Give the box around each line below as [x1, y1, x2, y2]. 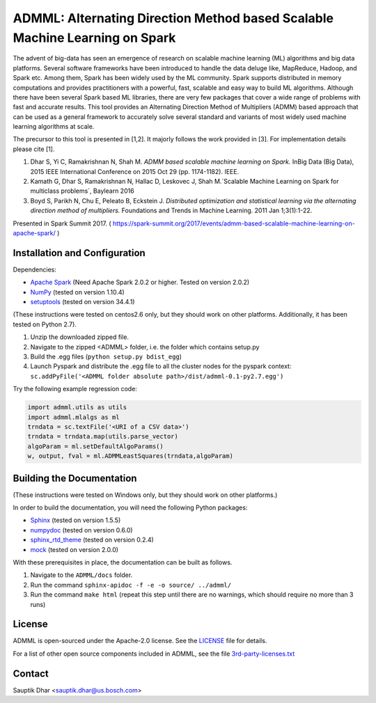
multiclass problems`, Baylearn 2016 [30, 187, 135, 195]
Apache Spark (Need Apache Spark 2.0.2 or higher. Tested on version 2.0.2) [30, 278, 250, 287]
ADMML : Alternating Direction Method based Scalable [13, 10, 334, 26]
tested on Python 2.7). [13, 320, 77, 329]
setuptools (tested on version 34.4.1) [30, 298, 135, 306]
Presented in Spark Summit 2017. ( [13, 219, 111, 228]
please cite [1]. [13, 145, 55, 153]
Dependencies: [13, 265, 57, 274]
